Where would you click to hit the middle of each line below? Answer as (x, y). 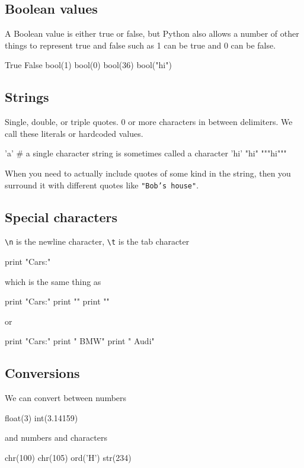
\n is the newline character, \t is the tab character (97, 241)
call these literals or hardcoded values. (74, 133)
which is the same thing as (53, 281)
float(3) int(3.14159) (41, 417)
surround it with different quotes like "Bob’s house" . (102, 185)
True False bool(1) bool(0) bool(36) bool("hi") (88, 65)
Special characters (61, 217)
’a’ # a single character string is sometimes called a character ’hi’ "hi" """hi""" (146, 153)
